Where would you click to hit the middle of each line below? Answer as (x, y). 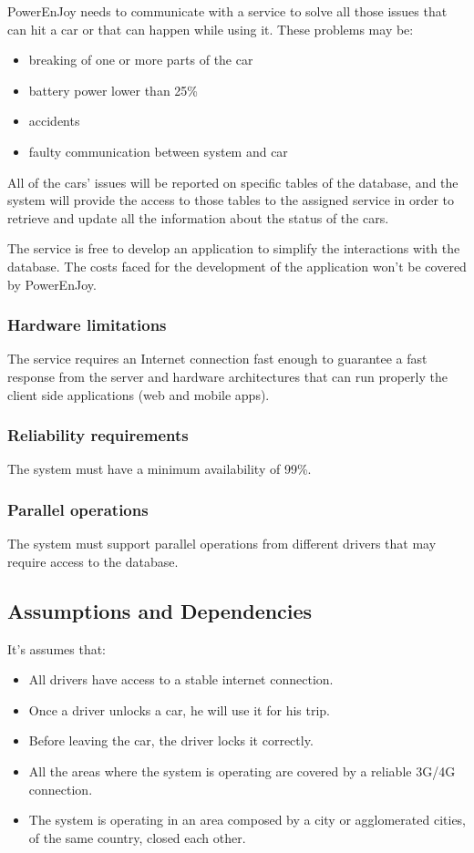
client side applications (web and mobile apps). (139, 394)
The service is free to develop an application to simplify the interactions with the (234, 248)
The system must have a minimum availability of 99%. (160, 469)
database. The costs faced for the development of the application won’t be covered (237, 266)
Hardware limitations (87, 325)
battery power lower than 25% (113, 90)
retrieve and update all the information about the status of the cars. (198, 217)
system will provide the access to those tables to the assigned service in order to (231, 200)
